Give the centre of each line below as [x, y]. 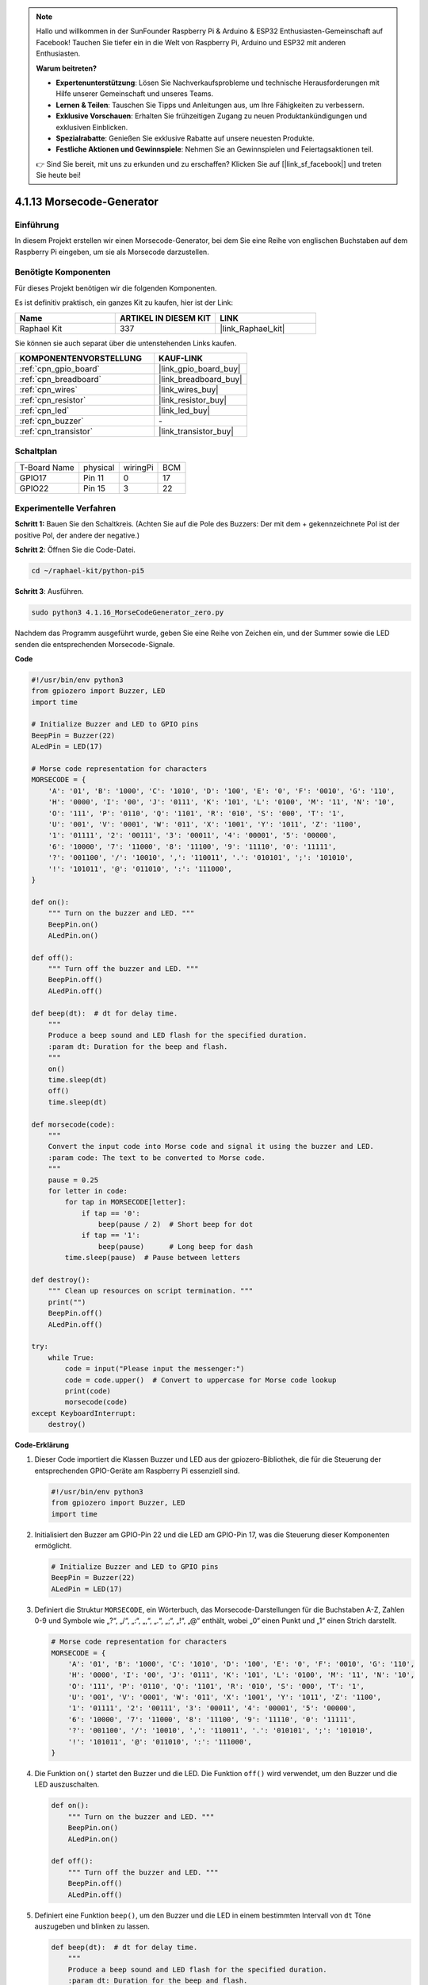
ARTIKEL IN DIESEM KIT [165, 318]
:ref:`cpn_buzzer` [52, 421]
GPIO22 [34, 488]
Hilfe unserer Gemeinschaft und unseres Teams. [135, 94]
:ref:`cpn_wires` [49, 389]
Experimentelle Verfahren [65, 508]
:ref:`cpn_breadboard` [61, 379]
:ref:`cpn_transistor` [56, 431]
